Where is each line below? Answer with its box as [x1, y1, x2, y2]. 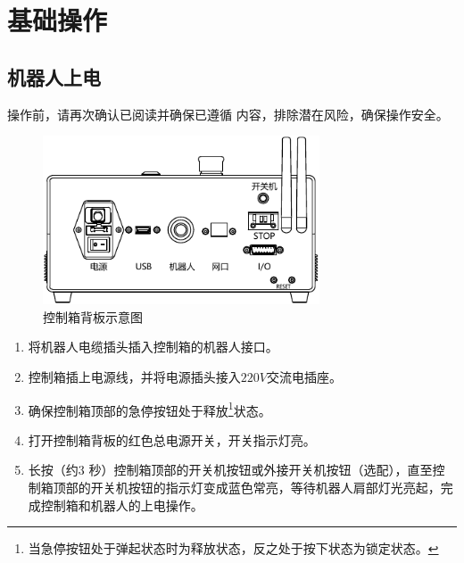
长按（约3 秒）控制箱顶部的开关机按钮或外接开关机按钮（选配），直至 [28, 460, 433, 479]
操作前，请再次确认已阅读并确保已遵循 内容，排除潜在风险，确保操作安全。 [7, 104, 449, 123]
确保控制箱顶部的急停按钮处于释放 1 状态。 [28, 398, 271, 419]
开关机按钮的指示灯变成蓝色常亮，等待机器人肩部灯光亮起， [90, 477, 441, 496]
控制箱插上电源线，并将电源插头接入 [28, 367, 241, 385]
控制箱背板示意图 [43, 307, 143, 326]
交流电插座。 [266, 367, 342, 385]
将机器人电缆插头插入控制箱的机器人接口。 [28, 337, 278, 356]
